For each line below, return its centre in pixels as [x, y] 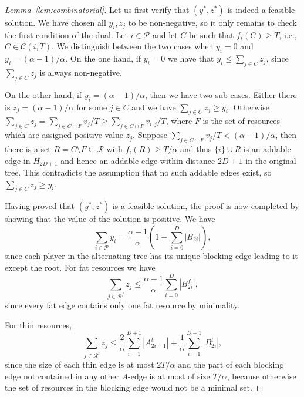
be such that [212, 34]
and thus [196, 148]
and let [165, 34]
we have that [191, 58]
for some [92, 107]
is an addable [267, 148]
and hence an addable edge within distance [138, 160]
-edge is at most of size [169, 376]
